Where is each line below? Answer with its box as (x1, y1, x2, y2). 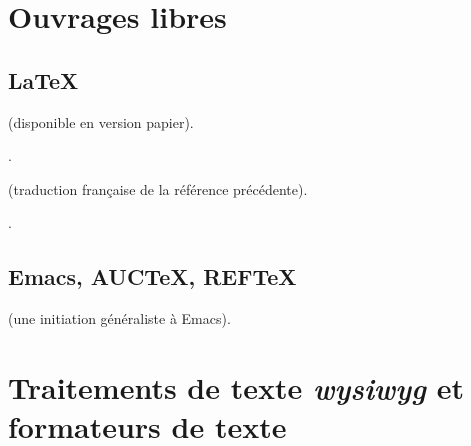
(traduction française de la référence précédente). (8, 178, 308, 199)
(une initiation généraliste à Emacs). (8, 308, 231, 329)
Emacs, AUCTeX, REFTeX (8, 261, 297, 292)
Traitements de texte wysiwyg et (8, 366, 464, 408)
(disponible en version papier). (8, 111, 194, 132)
